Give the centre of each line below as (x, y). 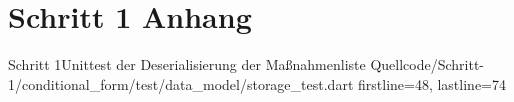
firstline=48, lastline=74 (432, 83)
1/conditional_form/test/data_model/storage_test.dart (181, 83)
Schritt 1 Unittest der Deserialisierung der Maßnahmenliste (187, 64)
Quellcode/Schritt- (427, 64)
